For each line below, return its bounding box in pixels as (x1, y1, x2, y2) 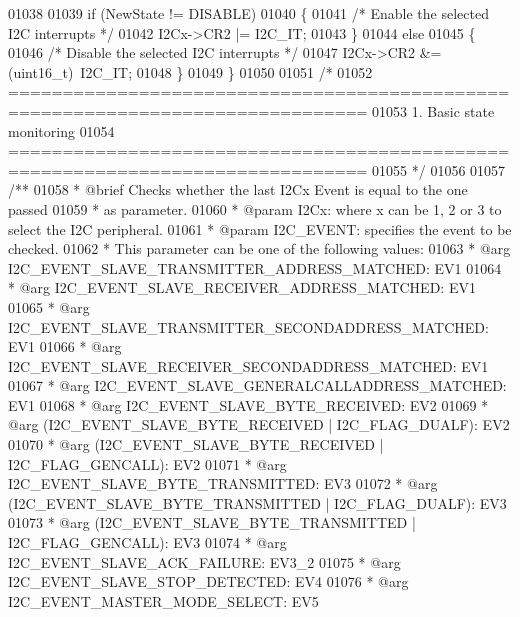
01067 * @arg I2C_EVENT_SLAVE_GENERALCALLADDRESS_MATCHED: (8, 375, 507, 396)
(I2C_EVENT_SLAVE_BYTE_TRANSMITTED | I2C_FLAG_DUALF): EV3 (8, 492, 507, 513)
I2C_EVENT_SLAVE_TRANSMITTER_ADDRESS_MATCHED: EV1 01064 (8, 257, 502, 278)
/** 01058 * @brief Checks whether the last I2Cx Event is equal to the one (8, 179, 468, 200)
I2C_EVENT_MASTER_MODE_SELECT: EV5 (8, 590, 319, 611)
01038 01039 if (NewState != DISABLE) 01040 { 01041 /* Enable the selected (8, 3, 489, 23)
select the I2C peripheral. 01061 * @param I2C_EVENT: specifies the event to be (8, 218, 512, 239)
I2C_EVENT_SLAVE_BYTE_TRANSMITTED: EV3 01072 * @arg (8, 473, 438, 494)
